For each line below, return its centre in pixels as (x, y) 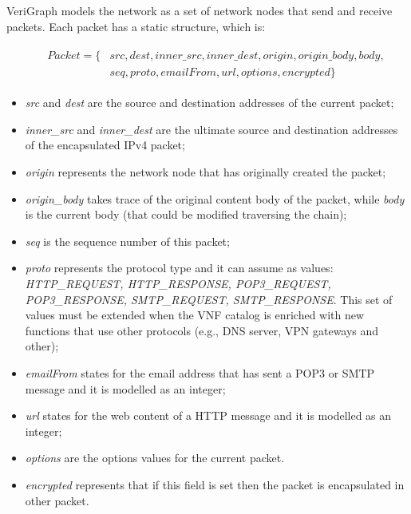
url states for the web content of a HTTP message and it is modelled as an (208, 415)
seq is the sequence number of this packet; (127, 241)
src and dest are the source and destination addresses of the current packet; (209, 103)
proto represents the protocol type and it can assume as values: (179, 268)
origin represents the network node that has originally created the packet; (205, 172)
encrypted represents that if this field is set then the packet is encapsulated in (215, 484)
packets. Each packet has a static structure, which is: (136, 26)
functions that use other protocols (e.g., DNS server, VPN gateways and (202, 330)
